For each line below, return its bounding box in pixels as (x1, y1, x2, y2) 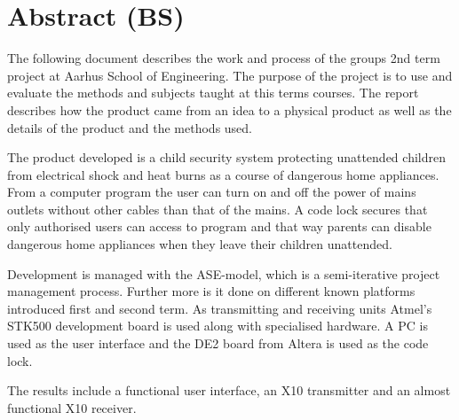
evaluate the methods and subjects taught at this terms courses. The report (7, 83, 419, 102)
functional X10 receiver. (7, 398, 137, 416)
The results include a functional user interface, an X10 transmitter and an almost (7, 381, 451, 400)
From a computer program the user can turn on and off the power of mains (7, 183, 416, 201)
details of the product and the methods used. (7, 118, 253, 136)
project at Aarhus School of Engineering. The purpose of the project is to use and (7, 66, 453, 84)
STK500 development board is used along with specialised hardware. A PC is (7, 316, 428, 335)
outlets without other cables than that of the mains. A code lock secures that (7, 199, 428, 218)
